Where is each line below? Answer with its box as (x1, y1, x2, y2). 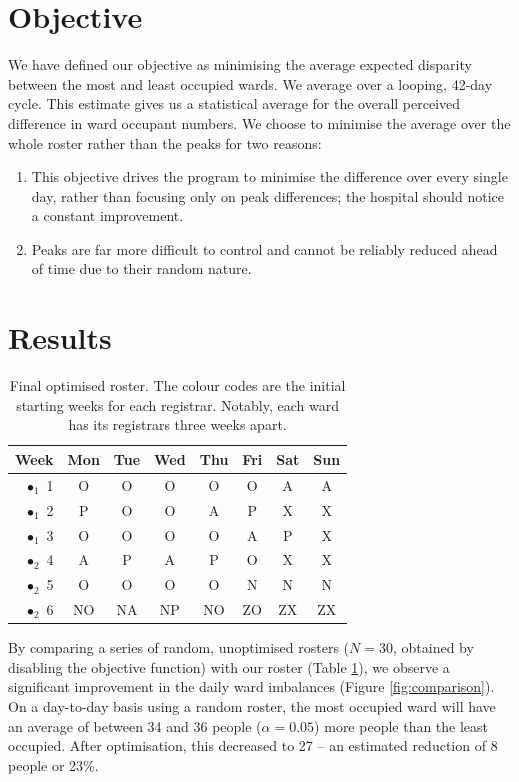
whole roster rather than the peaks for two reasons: (8, 132, 322, 153)
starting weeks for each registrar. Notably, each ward (16, 394, 339, 415)
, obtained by (392, 637, 474, 658)
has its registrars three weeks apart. (68, 414, 287, 435)
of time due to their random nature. (31, 258, 252, 279)
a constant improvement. (31, 205, 184, 226)
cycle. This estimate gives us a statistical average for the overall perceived (8, 93, 461, 114)
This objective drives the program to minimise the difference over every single (31, 166, 508, 187)
